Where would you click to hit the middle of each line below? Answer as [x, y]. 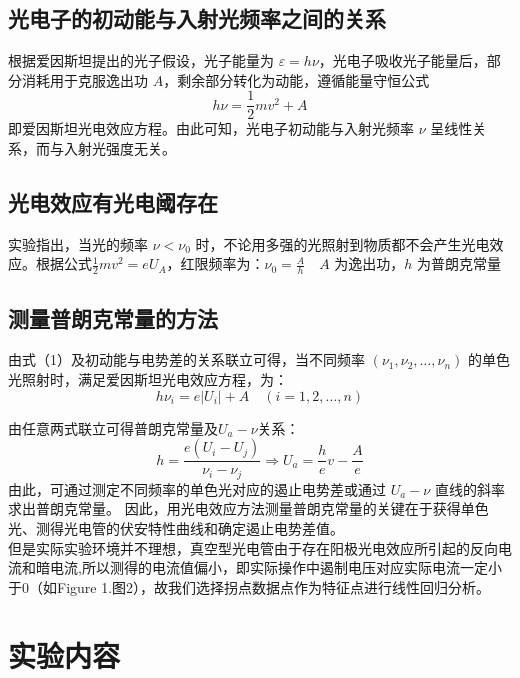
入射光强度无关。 [119, 148]
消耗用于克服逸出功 [84, 79]
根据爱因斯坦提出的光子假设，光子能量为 [141, 60]
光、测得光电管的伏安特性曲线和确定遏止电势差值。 [176, 527]
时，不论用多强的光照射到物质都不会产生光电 [342, 243]
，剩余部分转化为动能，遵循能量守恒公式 [296, 79]
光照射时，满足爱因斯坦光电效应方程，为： [148, 379]
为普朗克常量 [459, 265]
